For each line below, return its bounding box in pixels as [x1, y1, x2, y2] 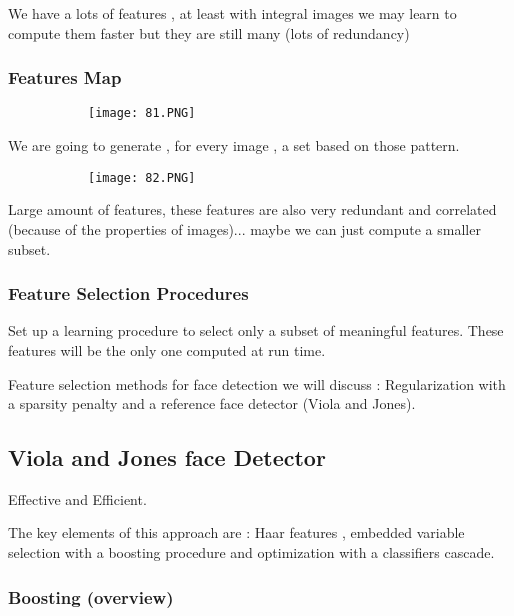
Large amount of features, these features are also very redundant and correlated [8, 199, 497, 220]
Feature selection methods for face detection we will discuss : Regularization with [8, 373, 506, 394]
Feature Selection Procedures [8, 281, 249, 306]
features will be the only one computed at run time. [8, 339, 326, 360]
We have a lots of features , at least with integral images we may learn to [8, 3, 457, 23]
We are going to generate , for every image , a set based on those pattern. [8, 135, 460, 156]
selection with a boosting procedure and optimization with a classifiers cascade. [8, 542, 495, 563]
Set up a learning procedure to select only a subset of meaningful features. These [8, 320, 504, 341]
